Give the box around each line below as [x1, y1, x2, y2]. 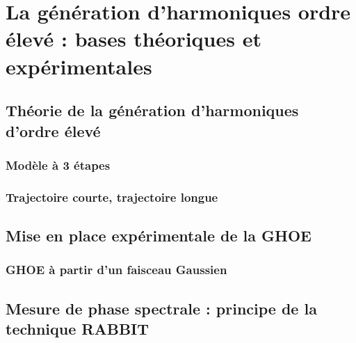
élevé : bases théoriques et [6, 24, 261, 53]
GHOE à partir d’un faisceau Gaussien [6, 261, 227, 278]
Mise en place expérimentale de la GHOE [6, 225, 311, 246]
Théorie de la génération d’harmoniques [6, 99, 299, 121]
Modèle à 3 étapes [6, 156, 111, 173]
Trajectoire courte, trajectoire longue [6, 188, 218, 205]
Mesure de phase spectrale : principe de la [6, 297, 317, 319]
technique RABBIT [6, 318, 149, 340]
